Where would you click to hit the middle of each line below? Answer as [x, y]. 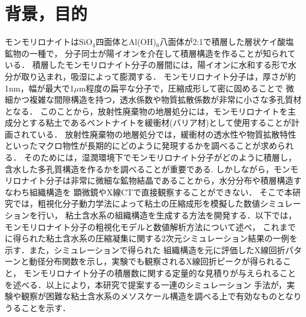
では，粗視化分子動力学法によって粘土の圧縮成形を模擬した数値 [136, 203]
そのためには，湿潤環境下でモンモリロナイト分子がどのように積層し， [160, 157]
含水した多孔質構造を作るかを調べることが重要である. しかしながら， [139, 169]
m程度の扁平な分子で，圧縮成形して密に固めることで [181, 88]
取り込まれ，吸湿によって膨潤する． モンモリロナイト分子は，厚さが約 [158, 76]
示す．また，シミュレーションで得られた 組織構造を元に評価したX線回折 [145, 249]
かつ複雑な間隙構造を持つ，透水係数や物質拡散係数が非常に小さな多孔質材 [157, 99]
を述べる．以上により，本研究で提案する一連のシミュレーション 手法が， [146, 284]
